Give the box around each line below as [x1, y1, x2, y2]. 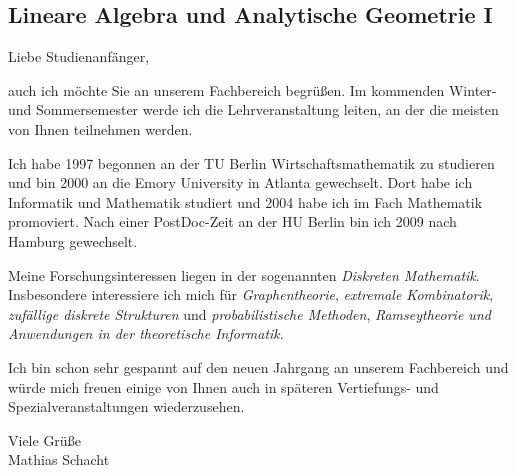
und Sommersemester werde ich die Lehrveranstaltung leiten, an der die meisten [8, 99, 499, 120]
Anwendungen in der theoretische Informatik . [8, 323, 284, 344]
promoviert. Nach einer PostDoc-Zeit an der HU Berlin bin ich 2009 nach [8, 211, 457, 232]
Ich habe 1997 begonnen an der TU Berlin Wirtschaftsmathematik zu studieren [8, 152, 495, 173]
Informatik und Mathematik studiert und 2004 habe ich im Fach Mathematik [8, 191, 483, 212]
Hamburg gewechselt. [8, 230, 138, 251]
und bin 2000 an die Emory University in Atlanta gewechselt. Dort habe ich [8, 172, 473, 193]
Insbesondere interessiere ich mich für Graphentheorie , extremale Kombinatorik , [8, 284, 494, 305]
